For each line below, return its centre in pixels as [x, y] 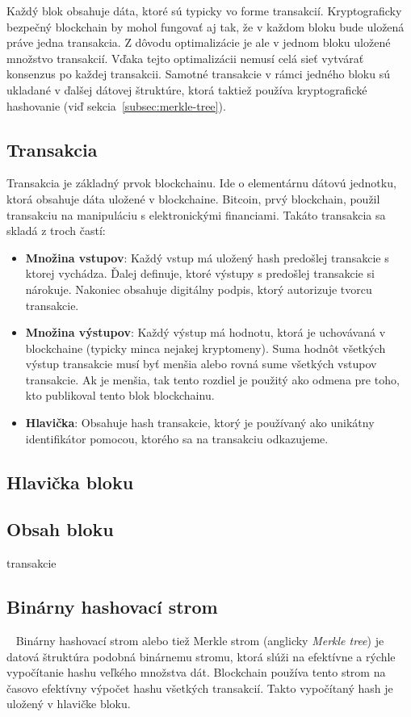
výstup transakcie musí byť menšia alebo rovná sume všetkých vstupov [201, 364]
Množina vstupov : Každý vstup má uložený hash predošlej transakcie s [207, 257]
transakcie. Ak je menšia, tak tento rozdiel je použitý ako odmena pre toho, [212, 379]
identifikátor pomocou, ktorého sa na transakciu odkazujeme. [177, 438]
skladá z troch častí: [56, 231]
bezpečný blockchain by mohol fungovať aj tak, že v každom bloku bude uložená [205, 26]
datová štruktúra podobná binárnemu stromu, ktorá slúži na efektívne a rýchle [201, 656]
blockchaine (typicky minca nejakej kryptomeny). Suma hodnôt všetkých [205, 348]
